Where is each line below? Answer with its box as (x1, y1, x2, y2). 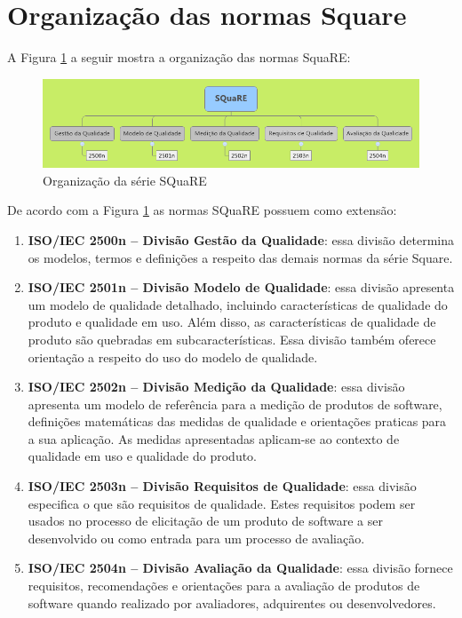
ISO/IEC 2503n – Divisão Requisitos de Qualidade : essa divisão (28, 477, 417, 495)
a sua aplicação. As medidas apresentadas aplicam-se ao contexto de (28, 429, 400, 448)
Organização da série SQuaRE (43, 170, 207, 189)
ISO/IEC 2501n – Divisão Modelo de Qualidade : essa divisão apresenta (28, 278, 455, 297)
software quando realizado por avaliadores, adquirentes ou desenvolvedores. (28, 593, 436, 612)
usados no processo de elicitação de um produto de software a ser (28, 511, 383, 530)
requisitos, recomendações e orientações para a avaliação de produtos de (28, 576, 420, 595)
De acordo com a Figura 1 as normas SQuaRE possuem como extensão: (7, 201, 397, 219)
